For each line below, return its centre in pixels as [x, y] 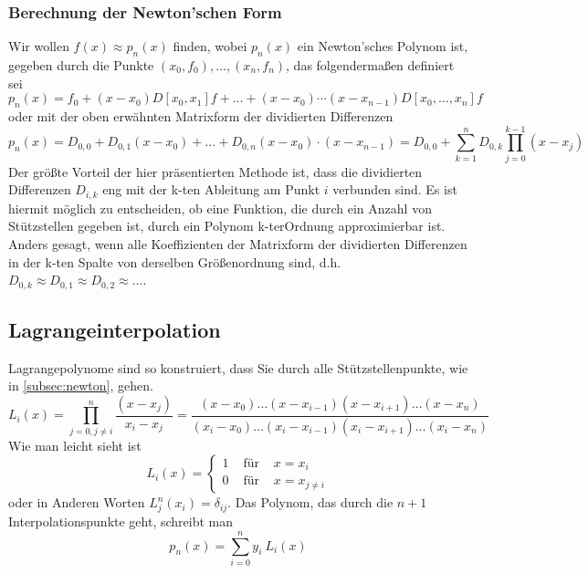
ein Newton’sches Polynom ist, [383, 46]
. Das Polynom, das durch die [310, 502]
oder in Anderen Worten [77, 502]
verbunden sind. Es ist [395, 189]
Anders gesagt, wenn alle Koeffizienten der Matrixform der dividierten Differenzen [238, 243]
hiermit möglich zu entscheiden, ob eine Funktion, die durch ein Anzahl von [220, 208]
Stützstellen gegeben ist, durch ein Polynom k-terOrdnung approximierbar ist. [227, 226]
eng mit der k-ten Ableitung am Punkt [211, 189]
